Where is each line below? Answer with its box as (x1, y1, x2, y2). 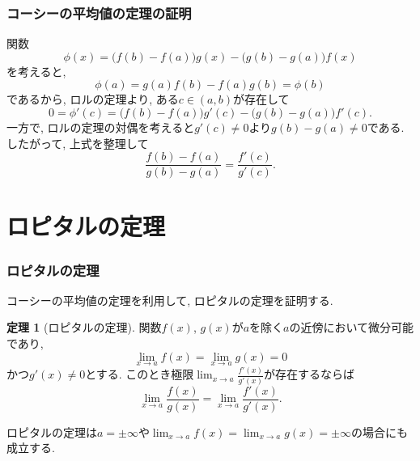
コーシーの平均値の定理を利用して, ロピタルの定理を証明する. (6, 291, 333, 308)
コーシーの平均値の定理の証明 (6, 2, 192, 23)
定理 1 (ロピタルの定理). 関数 (6, 319, 162, 336)
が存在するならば (264, 366, 355, 383)
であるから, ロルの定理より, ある (6, 91, 179, 108)
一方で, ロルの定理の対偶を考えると (6, 119, 195, 135)
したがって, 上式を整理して (6, 134, 149, 151)
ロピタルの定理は (6, 423, 97, 440)
